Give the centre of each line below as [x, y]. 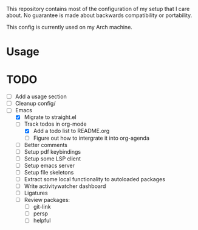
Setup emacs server [49, 165]
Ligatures [36, 193]
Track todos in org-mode [55, 124]
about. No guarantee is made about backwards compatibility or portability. [99, 15]
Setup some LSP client [52, 159]
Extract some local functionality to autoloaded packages [95, 179]
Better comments [46, 145]
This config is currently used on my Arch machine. [69, 27]
